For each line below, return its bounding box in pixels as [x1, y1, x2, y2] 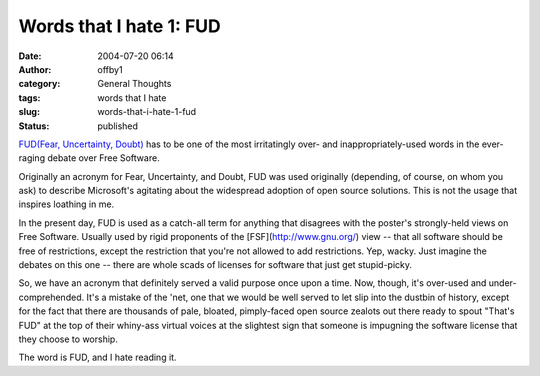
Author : [18, 63, 52, 75]
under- [488, 277, 517, 289]
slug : [18, 106, 40, 118]
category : [18, 78, 61, 90]
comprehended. [18, 291, 85, 303]
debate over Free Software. [46, 152, 160, 164]
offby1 [97, 63, 124, 75]
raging [18, 152, 45, 164]
